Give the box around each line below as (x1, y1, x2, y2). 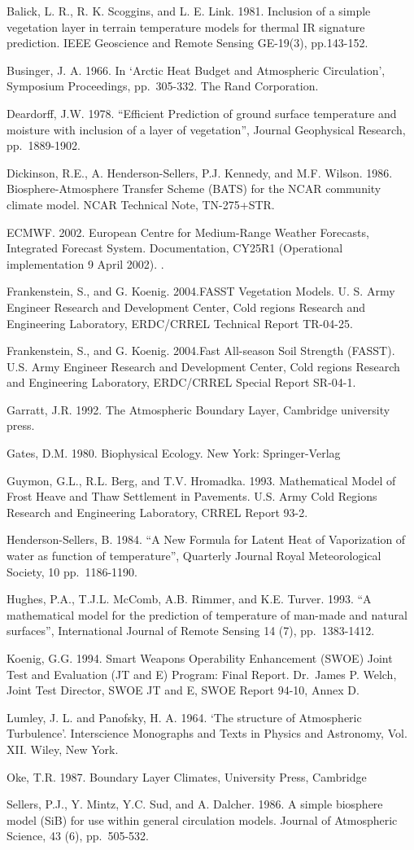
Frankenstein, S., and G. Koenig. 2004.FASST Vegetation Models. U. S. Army (7, 283, 395, 300)
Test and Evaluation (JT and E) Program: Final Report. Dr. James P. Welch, (7, 665, 397, 682)
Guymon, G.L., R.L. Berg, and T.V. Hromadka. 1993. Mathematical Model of (7, 471, 396, 489)
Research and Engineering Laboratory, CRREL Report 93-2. (7, 503, 308, 520)
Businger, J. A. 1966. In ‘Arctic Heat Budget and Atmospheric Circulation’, (7, 61, 386, 78)
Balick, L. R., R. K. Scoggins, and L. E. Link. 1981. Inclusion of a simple (7, 2, 371, 19)
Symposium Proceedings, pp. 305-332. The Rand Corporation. (7, 77, 319, 94)
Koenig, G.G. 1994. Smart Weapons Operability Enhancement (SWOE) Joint (7, 650, 393, 666)
